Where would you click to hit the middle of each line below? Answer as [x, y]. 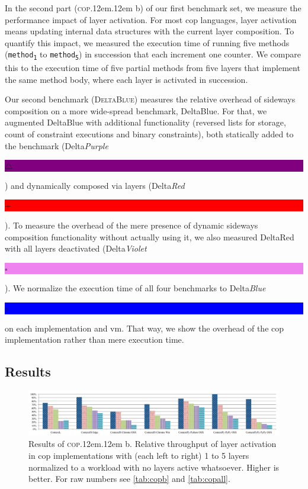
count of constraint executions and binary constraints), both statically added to [149, 134]
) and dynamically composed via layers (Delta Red [95, 185]
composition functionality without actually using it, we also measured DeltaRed [150, 237]
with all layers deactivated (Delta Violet [76, 248]
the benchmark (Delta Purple [57, 145]
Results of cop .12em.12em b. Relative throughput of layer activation [153, 444]
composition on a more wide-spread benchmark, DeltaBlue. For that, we [136, 110]
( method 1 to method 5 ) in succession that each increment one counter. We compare [153, 55]
